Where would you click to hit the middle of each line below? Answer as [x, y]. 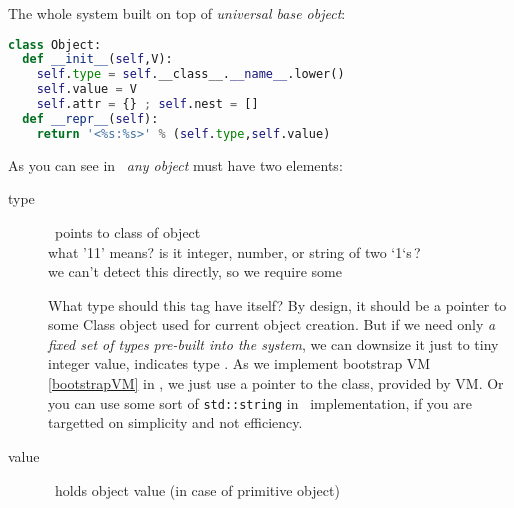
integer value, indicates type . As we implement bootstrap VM [239, 363]
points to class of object [127, 231]
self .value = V [86, 89]
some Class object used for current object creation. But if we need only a [272, 324]
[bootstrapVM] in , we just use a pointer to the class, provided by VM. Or [276, 383]
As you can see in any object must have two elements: [175, 164]
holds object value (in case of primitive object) [197, 489]
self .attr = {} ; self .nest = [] [147, 104]
